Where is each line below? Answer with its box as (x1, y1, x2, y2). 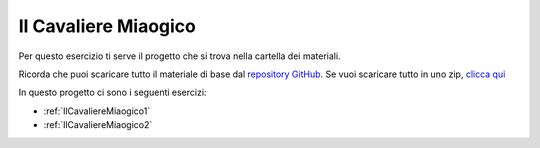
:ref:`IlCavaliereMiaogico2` (43, 119, 153, 131)
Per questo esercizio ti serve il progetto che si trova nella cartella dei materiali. (18, 50, 341, 62)
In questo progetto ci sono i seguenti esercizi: (18, 86, 207, 99)
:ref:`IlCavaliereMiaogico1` (43, 105, 151, 117)
